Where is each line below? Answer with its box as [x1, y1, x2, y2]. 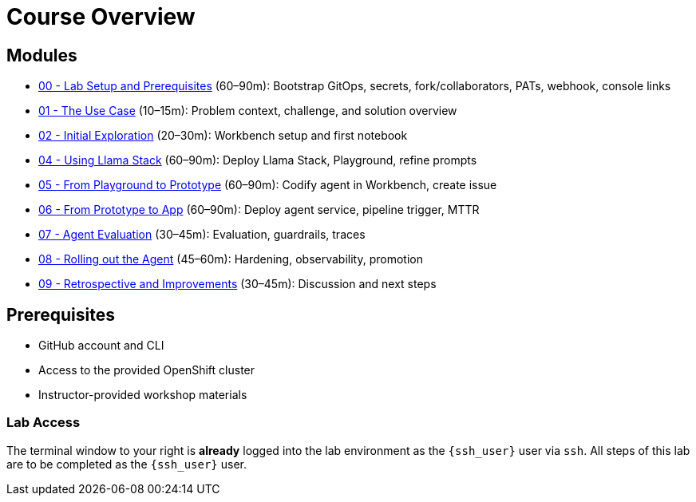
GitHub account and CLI [38, 338, 164, 353]
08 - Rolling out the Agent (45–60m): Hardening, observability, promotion [38, 252, 423, 267]
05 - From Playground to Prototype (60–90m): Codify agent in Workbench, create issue [38, 178, 497, 192]
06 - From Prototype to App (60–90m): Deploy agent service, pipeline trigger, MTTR [38, 203, 480, 217]
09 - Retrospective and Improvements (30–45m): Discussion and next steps [38, 277, 437, 291]
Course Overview [6, 3, 196, 30]
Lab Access [6, 414, 81, 431]
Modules [6, 45, 77, 65]
